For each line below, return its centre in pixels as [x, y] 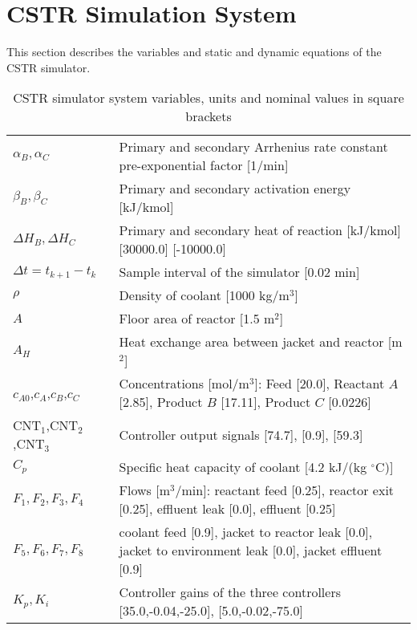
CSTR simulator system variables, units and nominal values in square [208, 98]
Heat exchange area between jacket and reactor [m [261, 342]
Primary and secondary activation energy [235, 189]
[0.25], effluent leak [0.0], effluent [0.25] [227, 509]
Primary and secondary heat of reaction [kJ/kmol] [260, 230]
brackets [208, 116]
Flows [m [145, 490]
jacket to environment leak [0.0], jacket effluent [251, 551]
